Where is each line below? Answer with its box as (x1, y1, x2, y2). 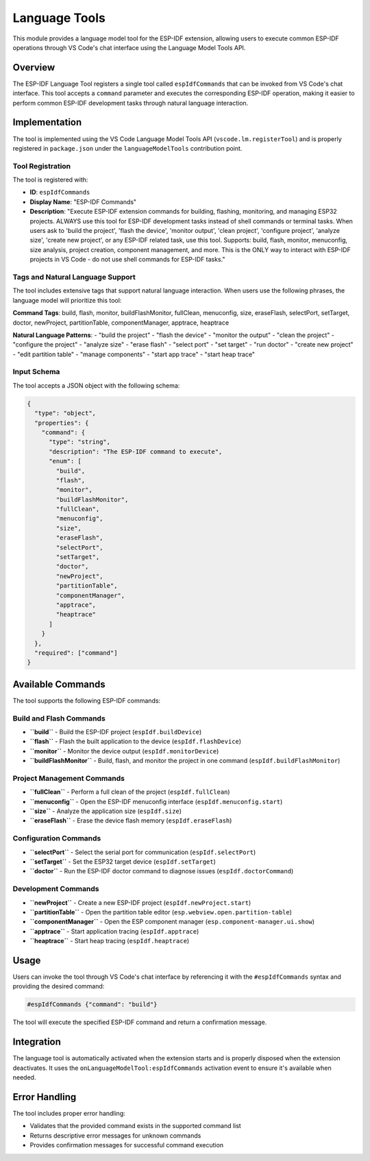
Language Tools (12, 10, 106, 25)
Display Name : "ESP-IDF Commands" (29, 197, 137, 205)
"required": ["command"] (34, 649, 118, 657)
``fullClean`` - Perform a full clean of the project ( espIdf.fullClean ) (29, 788, 230, 796)
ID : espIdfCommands (29, 188, 90, 197)
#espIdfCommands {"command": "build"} (27, 1001, 158, 1008)
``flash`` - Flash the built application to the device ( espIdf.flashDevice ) (29, 737, 242, 746)
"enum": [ (49, 458, 82, 465)
